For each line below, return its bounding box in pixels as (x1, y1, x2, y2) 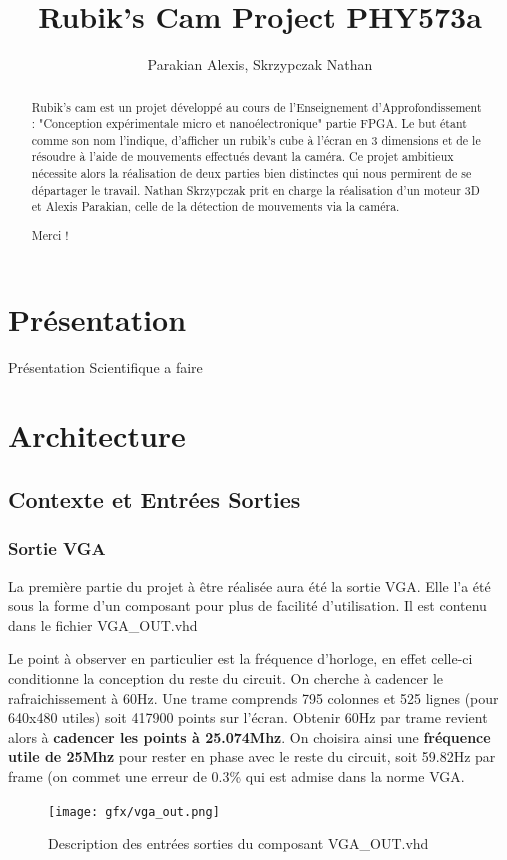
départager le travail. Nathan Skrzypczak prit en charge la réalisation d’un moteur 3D (31, 181, 480, 198)
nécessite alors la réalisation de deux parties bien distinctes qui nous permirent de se (31, 165, 472, 182)
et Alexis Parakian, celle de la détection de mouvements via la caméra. (31, 198, 400, 215)
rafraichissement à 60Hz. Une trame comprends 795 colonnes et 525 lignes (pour (8, 687, 499, 708)
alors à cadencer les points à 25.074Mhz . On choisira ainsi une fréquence (8, 726, 491, 747)
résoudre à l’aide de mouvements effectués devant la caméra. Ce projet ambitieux (31, 148, 454, 165)
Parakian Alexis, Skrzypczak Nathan (147, 54, 373, 75)
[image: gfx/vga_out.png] (48, 804, 220, 819)
